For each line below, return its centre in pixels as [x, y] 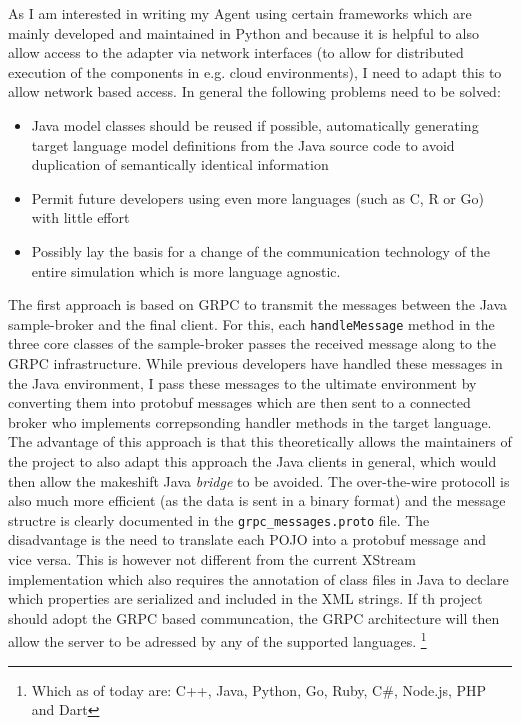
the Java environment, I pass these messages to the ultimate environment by [242, 382]
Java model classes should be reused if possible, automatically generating [255, 124]
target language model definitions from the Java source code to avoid [243, 144]
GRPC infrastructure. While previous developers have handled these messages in [255, 362]
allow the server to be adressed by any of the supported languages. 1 [217, 639]
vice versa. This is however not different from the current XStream [212, 558]
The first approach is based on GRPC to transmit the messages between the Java [258, 304]
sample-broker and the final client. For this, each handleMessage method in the [251, 323]
